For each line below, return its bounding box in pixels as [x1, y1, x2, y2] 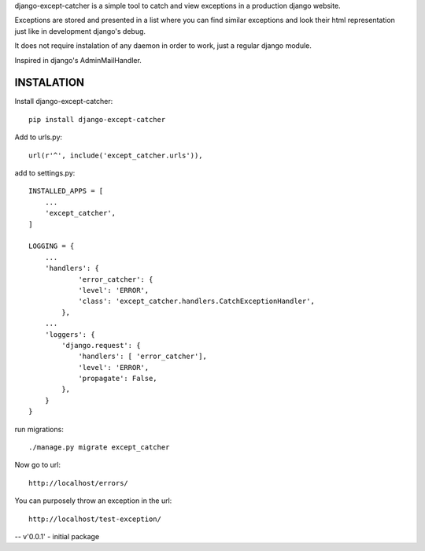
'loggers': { [44, 330, 95, 338]
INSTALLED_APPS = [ [28, 187, 104, 196]
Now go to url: [14, 460, 61, 470]
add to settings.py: [14, 168, 76, 178]
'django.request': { [61, 341, 141, 349]
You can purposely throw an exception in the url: [14, 496, 172, 505]
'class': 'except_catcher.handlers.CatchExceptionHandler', [78, 297, 315, 306]
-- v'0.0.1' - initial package [14, 531, 100, 541]
